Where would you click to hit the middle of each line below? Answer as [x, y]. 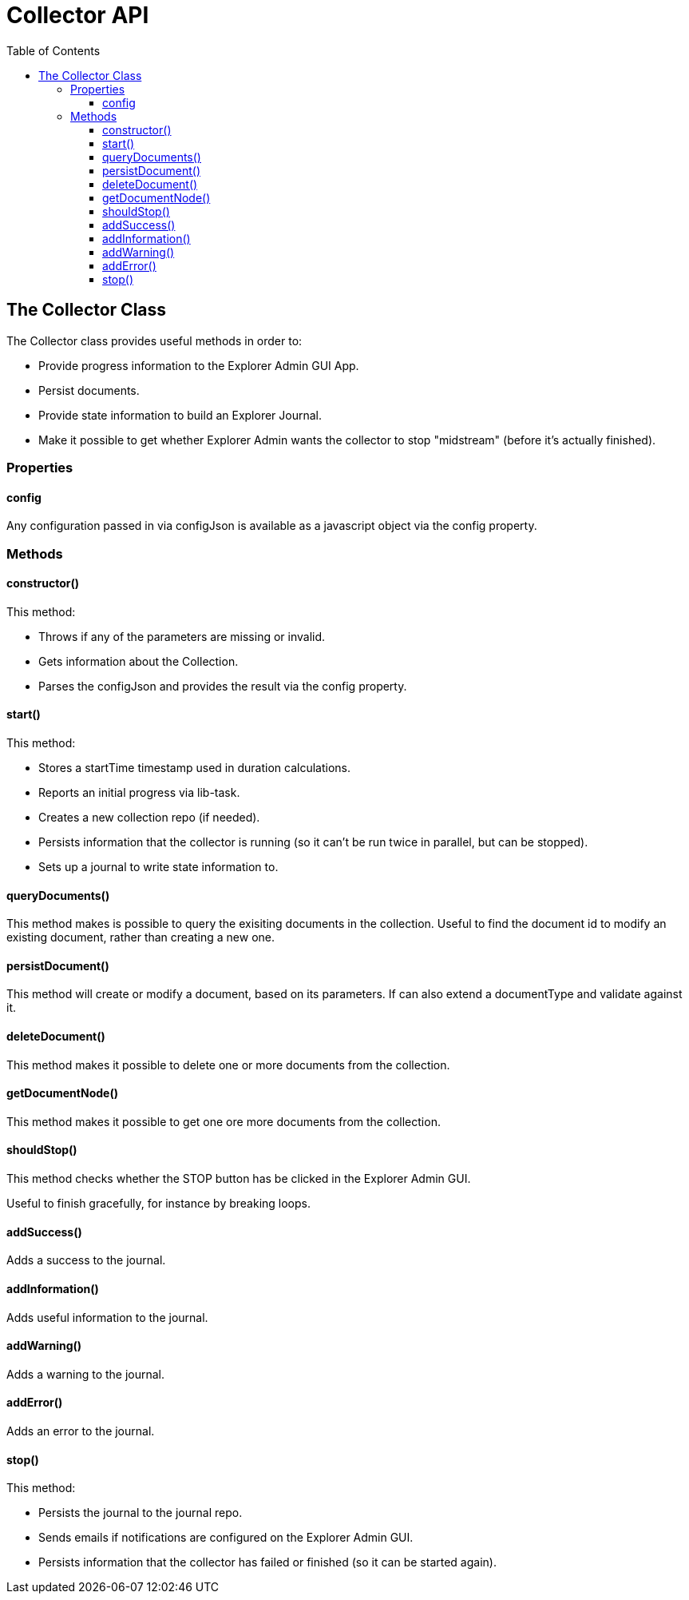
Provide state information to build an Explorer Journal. [180, 415]
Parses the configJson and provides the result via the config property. [223, 686]
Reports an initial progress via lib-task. [139, 792]
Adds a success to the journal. [86, 1260]
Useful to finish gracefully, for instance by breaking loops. [159, 1204]
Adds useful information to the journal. [107, 1317]
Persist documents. [89, 390]
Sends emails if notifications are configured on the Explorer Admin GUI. [226, 1538]
